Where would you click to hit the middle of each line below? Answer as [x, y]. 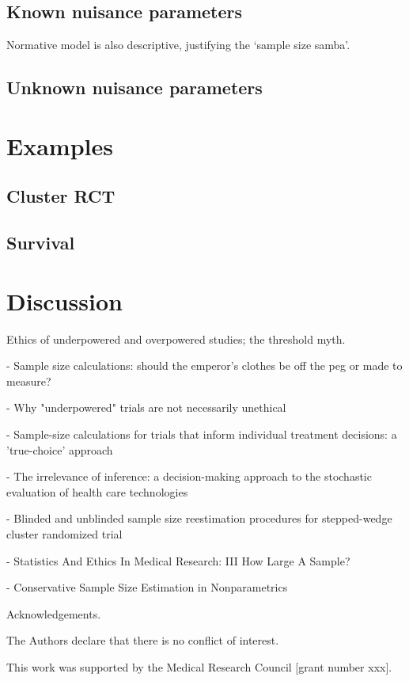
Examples [60, 145]
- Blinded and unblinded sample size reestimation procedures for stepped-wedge [199, 518]
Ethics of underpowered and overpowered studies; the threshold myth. [176, 339]
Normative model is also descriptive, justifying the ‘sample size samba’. [178, 45]
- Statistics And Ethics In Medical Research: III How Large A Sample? [178, 560]
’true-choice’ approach [60, 449]
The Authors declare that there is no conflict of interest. [143, 640]
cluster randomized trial [64, 533]
